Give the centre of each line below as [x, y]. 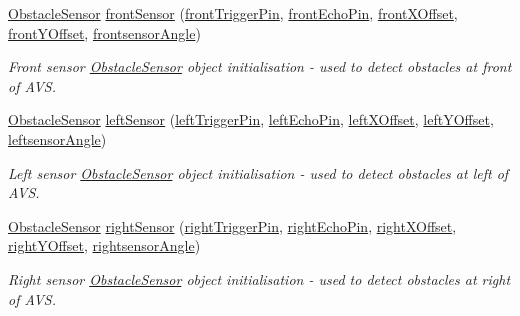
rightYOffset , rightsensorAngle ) [104, 245]
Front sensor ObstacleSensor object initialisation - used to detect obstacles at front [260, 66]
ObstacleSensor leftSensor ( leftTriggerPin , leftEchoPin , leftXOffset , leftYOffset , [251, 119]
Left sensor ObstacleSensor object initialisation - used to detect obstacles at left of [258, 172]
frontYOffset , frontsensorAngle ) [104, 32]
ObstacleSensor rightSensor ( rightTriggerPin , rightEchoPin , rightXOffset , [232, 225]
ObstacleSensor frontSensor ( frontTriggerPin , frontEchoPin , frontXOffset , [233, 13]
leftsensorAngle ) [57, 138]
